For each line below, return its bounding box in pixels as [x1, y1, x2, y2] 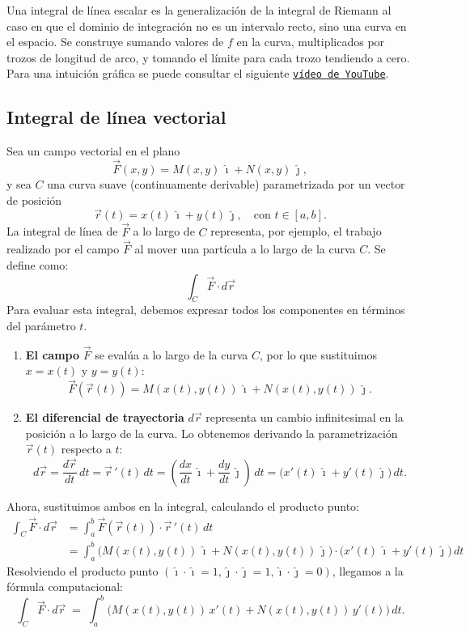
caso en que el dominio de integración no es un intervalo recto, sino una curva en [6, 17, 407, 34]
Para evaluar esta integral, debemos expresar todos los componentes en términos [6, 301, 405, 318]
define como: [6, 257, 69, 274]
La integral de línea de [6, 223, 118, 240]
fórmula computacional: [6, 578, 123, 595]
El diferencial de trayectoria [25, 409, 184, 426]
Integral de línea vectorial [6, 104, 227, 130]
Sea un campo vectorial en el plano [6, 142, 180, 159]
